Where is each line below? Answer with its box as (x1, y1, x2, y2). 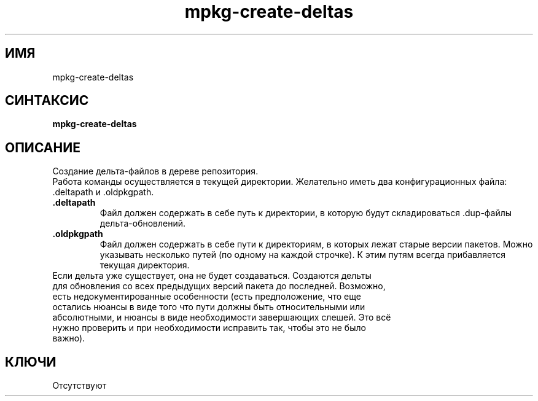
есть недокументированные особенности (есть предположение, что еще (52, 291, 361, 302)
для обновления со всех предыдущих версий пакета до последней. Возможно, (52, 281, 386, 292)
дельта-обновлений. (99, 218, 186, 229)
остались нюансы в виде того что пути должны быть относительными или (52, 302, 365, 313)
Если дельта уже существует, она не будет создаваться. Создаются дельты (52, 270, 372, 281)
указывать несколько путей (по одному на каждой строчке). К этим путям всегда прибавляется (99, 249, 506, 260)
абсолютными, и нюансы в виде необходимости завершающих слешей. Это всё (52, 312, 391, 323)
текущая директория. (99, 260, 190, 271)
